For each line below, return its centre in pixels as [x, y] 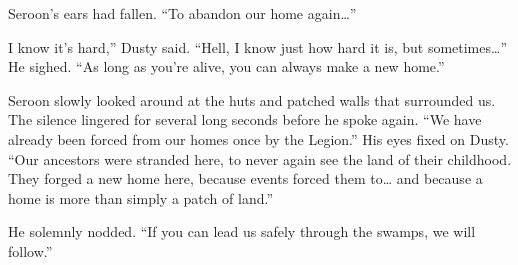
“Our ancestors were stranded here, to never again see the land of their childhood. [260, 158]
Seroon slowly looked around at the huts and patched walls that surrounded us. [252, 99]
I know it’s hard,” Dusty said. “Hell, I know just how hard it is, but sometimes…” [257, 46]
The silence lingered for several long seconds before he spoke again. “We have [245, 119]
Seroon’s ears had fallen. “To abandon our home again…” [182, 13]
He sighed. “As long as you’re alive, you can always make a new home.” [226, 66]
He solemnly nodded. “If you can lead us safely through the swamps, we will [242, 231]
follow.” [30, 250]
